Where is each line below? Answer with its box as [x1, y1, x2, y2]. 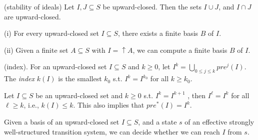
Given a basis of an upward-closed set [4, 116, 119, 127]
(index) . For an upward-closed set [4, 61, 107, 72]
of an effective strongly [184, 116, 254, 127]
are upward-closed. [4, 11, 61, 21]
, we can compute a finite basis [132, 44, 227, 55]
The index [4, 73, 35, 84]
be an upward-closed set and [35, 90, 123, 100]
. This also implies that [73, 100, 144, 110]
